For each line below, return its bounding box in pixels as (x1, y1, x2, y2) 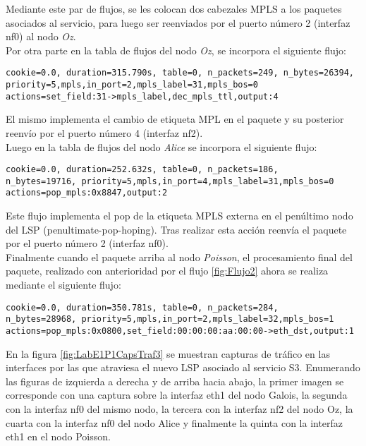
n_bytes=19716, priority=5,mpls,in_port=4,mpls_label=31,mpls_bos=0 (6, 176, 334, 186)
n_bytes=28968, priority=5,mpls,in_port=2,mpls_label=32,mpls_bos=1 (6, 314, 334, 325)
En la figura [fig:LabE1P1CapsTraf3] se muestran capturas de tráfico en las (6, 346, 330, 361)
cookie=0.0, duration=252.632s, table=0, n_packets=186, (6, 164, 279, 175)
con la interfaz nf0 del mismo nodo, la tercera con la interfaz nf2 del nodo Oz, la (6, 402, 353, 416)
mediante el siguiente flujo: (6, 277, 121, 292)
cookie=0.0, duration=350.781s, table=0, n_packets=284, (6, 302, 279, 313)
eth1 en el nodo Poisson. (6, 429, 111, 444)
